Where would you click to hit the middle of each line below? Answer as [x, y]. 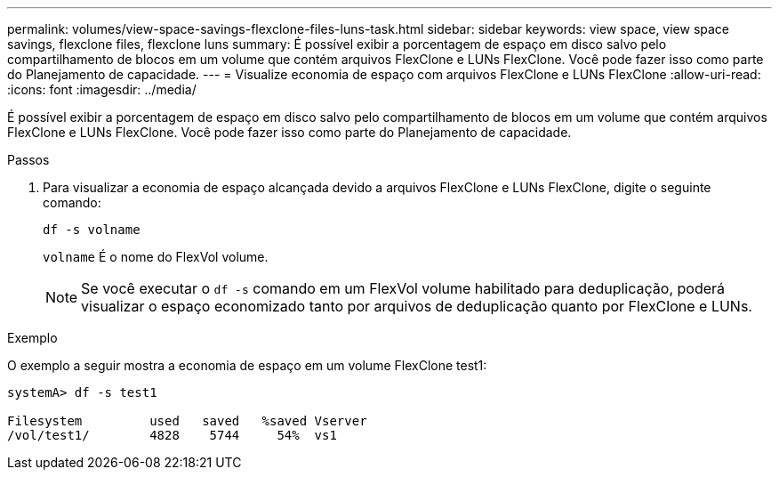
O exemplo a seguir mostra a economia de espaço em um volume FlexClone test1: [247, 365]
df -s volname [92, 230]
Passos [28, 160]
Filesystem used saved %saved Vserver [187, 421]
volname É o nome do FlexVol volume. [156, 257]
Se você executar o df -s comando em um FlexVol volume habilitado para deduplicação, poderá [403, 288]
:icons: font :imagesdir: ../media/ [102, 89]
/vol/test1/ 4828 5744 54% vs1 [172, 435]
